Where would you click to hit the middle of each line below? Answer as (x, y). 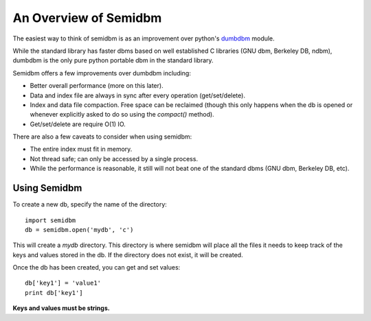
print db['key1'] (54, 293)
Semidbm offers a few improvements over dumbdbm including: (102, 73)
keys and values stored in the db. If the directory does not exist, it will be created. (128, 254)
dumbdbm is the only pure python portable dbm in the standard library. (113, 60)
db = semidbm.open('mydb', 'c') (79, 229)
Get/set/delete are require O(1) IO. (78, 124)
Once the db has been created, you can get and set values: (97, 267)
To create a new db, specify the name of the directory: (90, 204)
